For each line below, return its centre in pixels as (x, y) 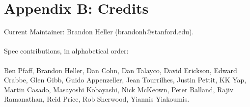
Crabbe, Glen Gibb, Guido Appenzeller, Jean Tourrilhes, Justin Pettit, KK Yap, (125, 80)
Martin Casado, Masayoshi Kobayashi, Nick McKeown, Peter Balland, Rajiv (119, 89)
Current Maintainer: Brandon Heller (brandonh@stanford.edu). (99, 32)
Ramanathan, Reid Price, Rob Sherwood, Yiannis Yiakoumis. (97, 99)
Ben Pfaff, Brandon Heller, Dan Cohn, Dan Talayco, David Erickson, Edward (121, 70)
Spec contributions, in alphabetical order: (66, 51)
